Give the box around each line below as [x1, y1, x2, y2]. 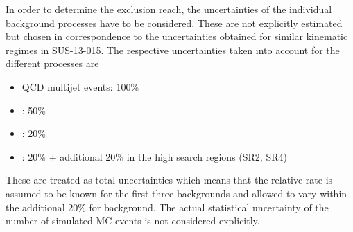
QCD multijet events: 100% [21, 79, 139, 93]
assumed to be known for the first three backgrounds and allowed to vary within [6, 186, 347, 200]
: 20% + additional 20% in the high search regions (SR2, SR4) [21, 149, 287, 163]
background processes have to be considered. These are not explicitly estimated [6, 15, 343, 30]
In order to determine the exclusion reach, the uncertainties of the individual [6, 2, 332, 16]
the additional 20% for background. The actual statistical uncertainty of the [6, 199, 329, 214]
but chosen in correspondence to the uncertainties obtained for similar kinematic [6, 29, 348, 44]
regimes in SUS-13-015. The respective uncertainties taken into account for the [6, 42, 340, 57]
